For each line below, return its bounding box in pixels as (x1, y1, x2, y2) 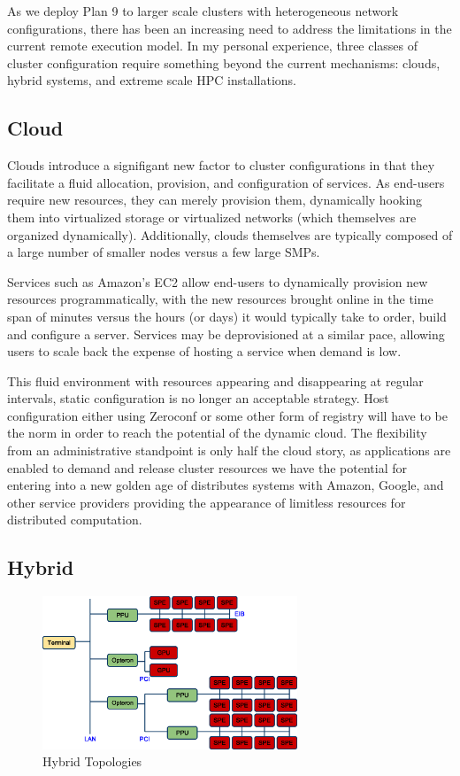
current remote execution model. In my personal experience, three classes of (7, 36, 418, 55)
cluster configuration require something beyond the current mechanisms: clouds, (7, 53, 441, 72)
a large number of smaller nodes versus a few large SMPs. (7, 243, 320, 261)
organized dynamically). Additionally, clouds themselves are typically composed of (7, 225, 453, 244)
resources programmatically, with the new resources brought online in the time (7, 290, 433, 308)
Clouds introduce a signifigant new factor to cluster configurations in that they (7, 156, 435, 175)
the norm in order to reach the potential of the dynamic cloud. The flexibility (7, 423, 427, 442)
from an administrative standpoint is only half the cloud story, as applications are (7, 441, 451, 460)
